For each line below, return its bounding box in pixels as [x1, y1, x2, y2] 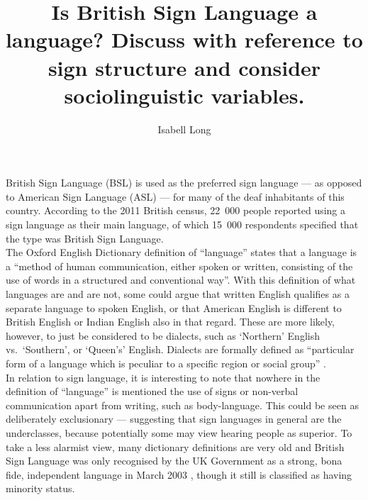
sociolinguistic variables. [64, 80, 305, 109]
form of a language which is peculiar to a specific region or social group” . [6, 356, 326, 370]
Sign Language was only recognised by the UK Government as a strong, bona [6, 453, 342, 468]
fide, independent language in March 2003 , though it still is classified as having [6, 467, 352, 482]
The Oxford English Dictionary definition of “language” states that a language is [6, 245, 357, 260]
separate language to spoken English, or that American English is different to [6, 300, 342, 315]
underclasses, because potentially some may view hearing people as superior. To [6, 425, 352, 440]
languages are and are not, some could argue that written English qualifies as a [6, 287, 350, 301]
